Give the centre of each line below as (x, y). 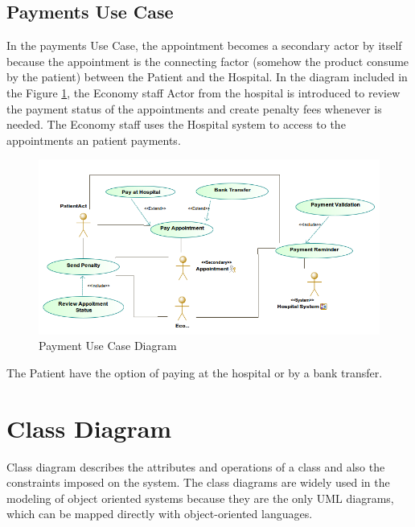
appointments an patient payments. (94, 140)
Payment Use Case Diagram (108, 346)
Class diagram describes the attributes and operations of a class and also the (196, 466)
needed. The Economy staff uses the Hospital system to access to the (176, 124)
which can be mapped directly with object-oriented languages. (160, 514)
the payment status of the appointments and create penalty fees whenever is (194, 108)
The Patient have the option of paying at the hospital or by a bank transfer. (195, 372)
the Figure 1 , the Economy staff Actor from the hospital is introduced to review (203, 92)
